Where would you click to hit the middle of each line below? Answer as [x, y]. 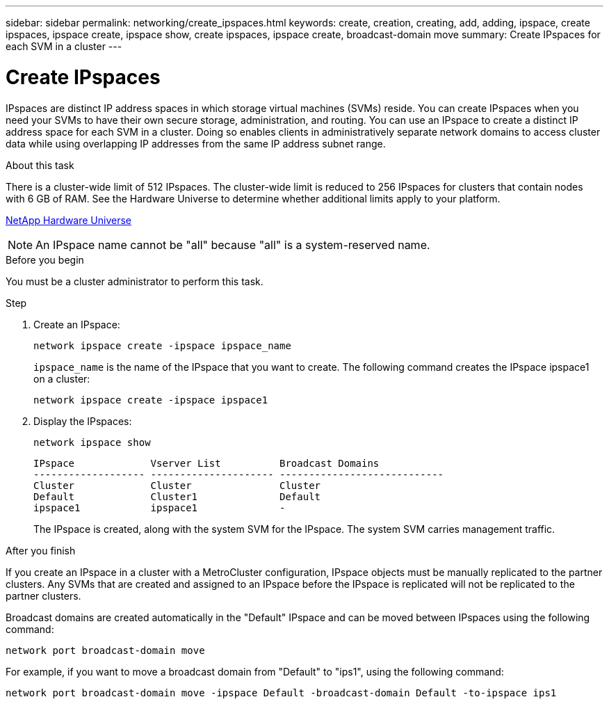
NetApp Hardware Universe [69, 220]
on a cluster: [62, 378]
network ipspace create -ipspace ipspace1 [151, 400]
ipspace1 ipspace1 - [160, 507]
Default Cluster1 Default [177, 496]
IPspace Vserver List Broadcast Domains [206, 463]
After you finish [41, 550]
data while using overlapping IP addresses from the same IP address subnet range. [196, 143]
